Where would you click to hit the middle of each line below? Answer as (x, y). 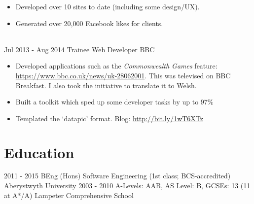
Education (39, 152)
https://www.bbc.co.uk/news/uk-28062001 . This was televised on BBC (123, 75)
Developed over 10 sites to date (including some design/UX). (108, 6)
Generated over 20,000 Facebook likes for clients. (89, 23)
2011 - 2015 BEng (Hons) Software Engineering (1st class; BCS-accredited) (117, 176)
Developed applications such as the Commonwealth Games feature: (116, 66)
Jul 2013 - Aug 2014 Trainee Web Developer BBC (79, 49)
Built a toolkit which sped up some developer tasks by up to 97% (114, 102)
